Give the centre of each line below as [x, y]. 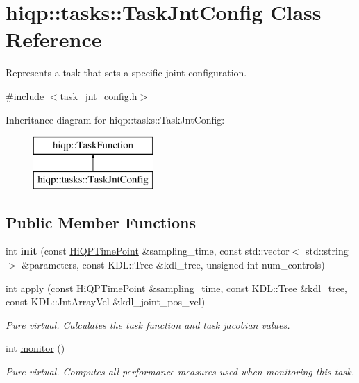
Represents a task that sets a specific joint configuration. [126, 73]
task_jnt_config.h [99, 95]
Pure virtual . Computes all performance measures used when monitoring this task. [180, 372]
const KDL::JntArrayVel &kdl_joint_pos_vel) [106, 301]
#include [25, 95]
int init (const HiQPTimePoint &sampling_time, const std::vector [148, 251]
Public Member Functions [101, 222]
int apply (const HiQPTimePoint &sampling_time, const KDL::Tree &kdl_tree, [176, 288]
